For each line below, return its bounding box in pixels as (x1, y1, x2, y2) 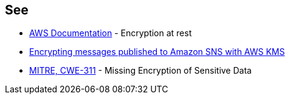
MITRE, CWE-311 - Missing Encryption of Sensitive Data (29, 65, 252, 76)
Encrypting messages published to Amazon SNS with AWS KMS (29, 46, 285, 57)
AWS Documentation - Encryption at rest (29, 28, 192, 39)
